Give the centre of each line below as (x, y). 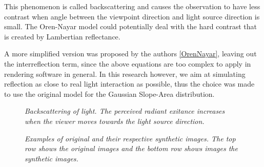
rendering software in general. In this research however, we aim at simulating (125, 74)
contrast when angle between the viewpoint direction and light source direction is (132, 16)
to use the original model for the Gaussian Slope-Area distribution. (109, 93)
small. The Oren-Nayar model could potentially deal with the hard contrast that (131, 26)
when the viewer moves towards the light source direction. (115, 121)
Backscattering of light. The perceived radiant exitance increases (125, 111)
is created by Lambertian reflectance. (62, 36)
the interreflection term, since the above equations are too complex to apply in (128, 63)
